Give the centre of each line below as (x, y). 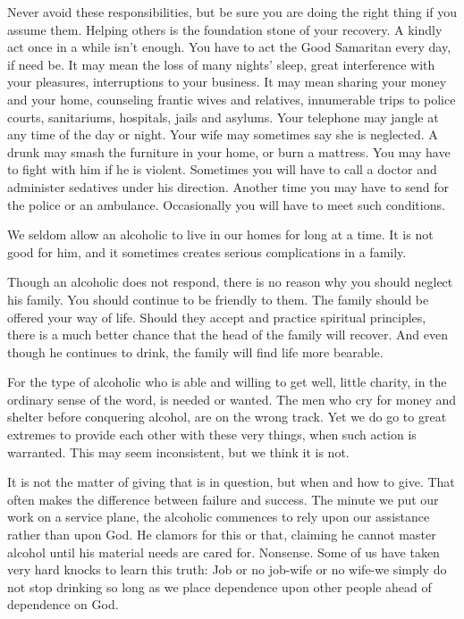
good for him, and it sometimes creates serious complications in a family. (207, 251)
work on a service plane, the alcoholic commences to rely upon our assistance (219, 517)
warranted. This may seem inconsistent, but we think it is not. (178, 452)
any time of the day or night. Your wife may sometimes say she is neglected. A (223, 134)
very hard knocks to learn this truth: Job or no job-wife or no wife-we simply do (227, 569)
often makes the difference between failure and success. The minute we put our (223, 499)
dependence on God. (63, 604)
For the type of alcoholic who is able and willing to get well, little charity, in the (227, 382)
